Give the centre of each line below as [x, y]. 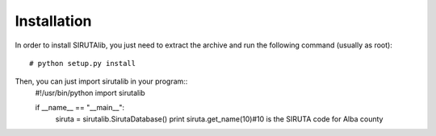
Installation [53, 21]
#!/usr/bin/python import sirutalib [90, 93]
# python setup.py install [83, 63]
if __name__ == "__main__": [80, 108]
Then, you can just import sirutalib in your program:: [101, 81]
